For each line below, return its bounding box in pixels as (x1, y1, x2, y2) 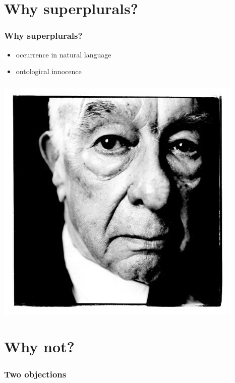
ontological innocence (16, 66, 82, 77)
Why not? (4, 336, 75, 357)
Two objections (4, 367, 67, 380)
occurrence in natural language (16, 49, 111, 59)
